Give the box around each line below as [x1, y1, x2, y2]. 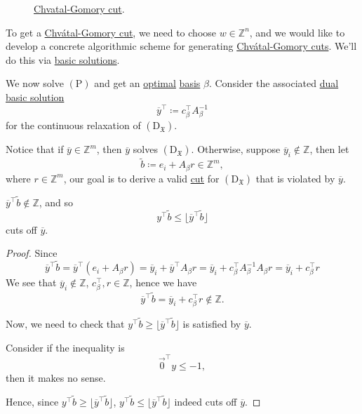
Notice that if [6, 142, 64, 156]
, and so [39, 194, 74, 209]
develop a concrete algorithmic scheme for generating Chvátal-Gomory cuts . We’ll [6, 39, 357, 53]
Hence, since [6, 394, 59, 408]
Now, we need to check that [6, 316, 125, 331]
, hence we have [129, 275, 197, 290]
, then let [309, 142, 349, 156]
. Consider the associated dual [208, 76, 339, 91]
